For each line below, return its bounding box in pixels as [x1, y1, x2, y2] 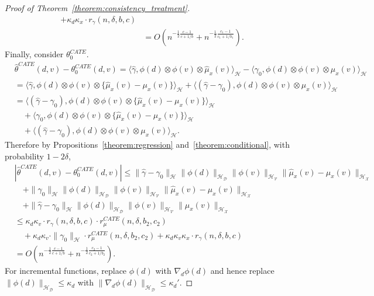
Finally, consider [5, 48, 64, 60]
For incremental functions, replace [5, 264, 127, 277]
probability [5, 149, 44, 162]
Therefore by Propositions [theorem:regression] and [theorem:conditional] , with [5, 138, 290, 151]
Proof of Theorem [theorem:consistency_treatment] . [5, 2, 190, 13]
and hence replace [210, 264, 275, 277]
